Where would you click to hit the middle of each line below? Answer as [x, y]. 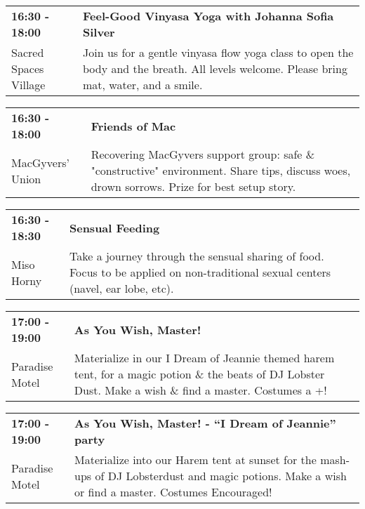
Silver [99, 32]
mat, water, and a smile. [143, 85]
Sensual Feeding [114, 227]
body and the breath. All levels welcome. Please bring [215, 68]
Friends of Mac [133, 126]
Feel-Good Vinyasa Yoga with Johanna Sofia [208, 16]
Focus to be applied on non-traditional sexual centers [200, 272]
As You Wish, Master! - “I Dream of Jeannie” [205, 423]
